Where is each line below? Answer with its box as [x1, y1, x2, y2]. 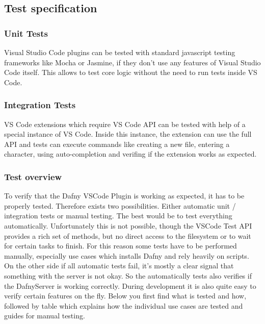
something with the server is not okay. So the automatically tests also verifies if [4, 270, 252, 281]
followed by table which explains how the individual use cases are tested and [4, 300, 243, 311]
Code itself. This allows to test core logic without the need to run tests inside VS [4, 67, 257, 78]
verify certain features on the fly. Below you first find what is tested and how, [4, 290, 247, 301]
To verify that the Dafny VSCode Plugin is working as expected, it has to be [4, 190, 245, 201]
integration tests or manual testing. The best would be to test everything [4, 210, 232, 221]
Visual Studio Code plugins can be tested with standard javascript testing [4, 47, 235, 57]
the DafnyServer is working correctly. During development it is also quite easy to [4, 280, 256, 291]
